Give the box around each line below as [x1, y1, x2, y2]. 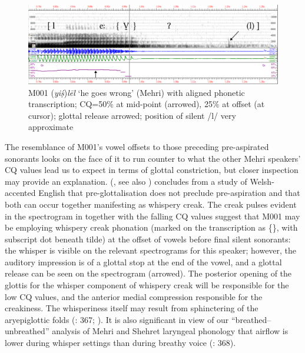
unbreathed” [5, 325, 49, 337]
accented [5, 187, 36, 199]
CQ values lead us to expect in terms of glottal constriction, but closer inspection [5, 164, 299, 176]
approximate [28, 121, 74, 133]
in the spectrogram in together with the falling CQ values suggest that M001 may [5, 209, 300, 222]
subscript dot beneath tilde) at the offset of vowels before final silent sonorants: [5, 232, 291, 245]
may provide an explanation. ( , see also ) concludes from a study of [5, 175, 247, 187]
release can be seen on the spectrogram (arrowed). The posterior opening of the [5, 267, 292, 279]
